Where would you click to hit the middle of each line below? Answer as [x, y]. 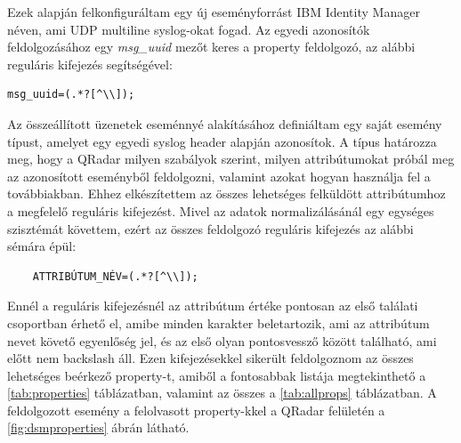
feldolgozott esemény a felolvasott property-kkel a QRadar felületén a [196, 410]
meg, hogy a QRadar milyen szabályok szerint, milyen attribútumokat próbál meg [231, 159]
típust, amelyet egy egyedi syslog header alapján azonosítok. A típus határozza [222, 141]
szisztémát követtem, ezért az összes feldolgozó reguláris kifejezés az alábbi [210, 228]
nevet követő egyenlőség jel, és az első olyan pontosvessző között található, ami [222, 340]
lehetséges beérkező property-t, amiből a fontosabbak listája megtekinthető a [217, 375]
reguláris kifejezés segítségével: [90, 64]
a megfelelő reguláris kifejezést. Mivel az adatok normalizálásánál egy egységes [221, 210]
